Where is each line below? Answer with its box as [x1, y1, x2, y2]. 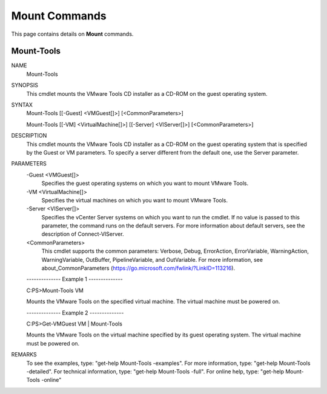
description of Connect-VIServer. [41, 230, 124, 238]
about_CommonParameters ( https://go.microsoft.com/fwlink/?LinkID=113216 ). [41, 264, 236, 272]
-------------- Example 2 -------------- [26, 309, 124, 316]
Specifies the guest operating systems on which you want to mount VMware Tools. [41, 179, 248, 187]
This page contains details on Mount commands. [11, 30, 134, 38]
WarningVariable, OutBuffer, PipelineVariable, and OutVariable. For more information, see [41, 256, 263, 263]
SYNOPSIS [11, 82, 39, 89]
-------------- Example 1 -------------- [26, 276, 124, 283]
